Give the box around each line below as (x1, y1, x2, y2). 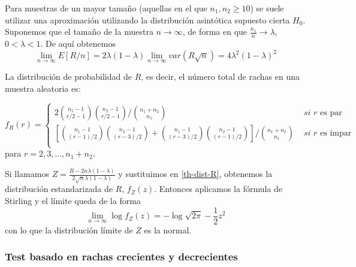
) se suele (250, 2, 284, 14)
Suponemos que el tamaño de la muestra (5, 25, 153, 38)
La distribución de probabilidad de (5, 70, 132, 83)
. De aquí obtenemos (40, 37, 116, 50)
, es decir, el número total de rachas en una (141, 70, 300, 83)
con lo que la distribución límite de (5, 223, 133, 236)
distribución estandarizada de (5, 182, 113, 195)
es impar (320, 128, 352, 137)
